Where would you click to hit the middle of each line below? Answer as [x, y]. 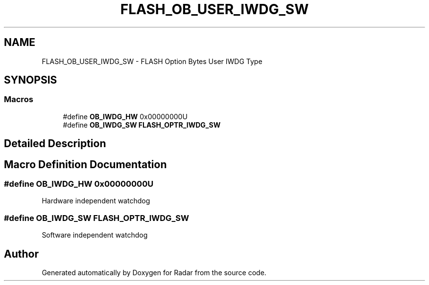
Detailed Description [55, 144]
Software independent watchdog [95, 235]
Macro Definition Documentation [85, 164]
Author [21, 254]
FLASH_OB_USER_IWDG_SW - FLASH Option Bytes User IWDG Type [152, 61]
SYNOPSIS [31, 80]
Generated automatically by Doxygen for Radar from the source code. [154, 273]
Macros [19, 99]
